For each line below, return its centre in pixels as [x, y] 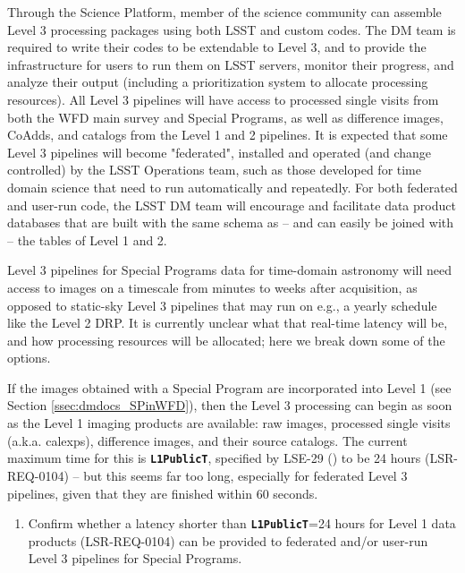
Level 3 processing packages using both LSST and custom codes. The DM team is [232, 29]
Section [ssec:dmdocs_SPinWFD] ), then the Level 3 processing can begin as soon [230, 405]
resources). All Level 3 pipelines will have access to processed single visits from [223, 99]
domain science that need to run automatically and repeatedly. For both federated [232, 187]
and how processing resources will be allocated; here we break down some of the [226, 340]
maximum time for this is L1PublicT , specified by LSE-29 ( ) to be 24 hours [214, 458]
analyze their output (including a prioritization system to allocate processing [218, 82]
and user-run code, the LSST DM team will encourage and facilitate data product [232, 205]
